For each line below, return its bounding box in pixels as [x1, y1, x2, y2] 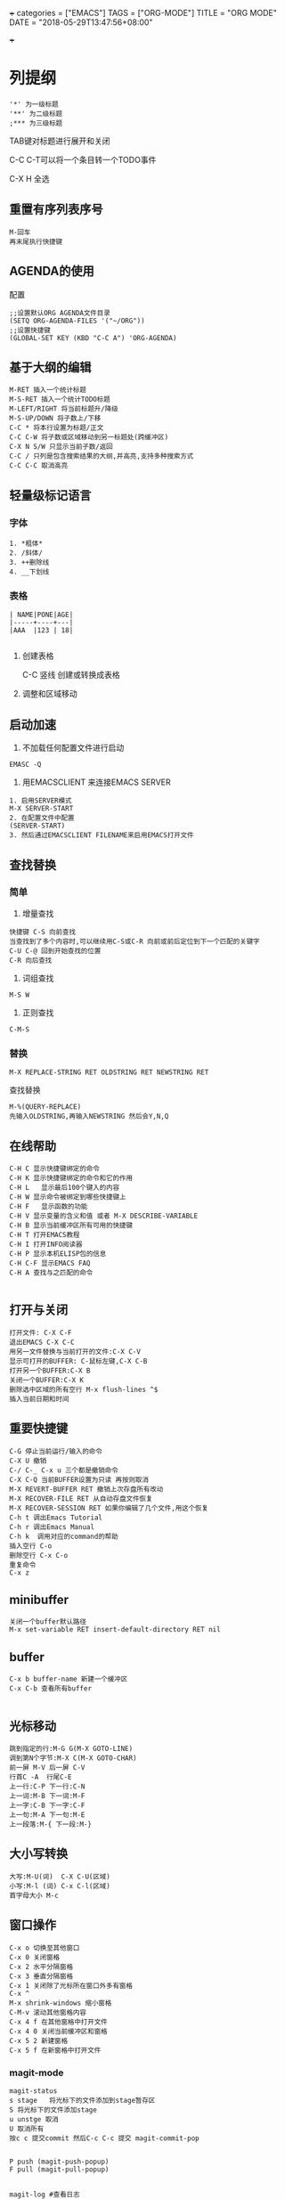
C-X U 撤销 [9, 1456, 47, 1465]
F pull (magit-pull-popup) [9, 2164, 110, 2174]
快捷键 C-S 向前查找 [9, 927, 77, 936]
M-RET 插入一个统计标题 [9, 386, 87, 395]
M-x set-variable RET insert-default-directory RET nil [9, 1625, 221, 1634]
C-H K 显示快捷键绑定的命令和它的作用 [9, 1173, 134, 1183]
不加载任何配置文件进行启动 [21, 743, 125, 753]
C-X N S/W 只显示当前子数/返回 [9, 443, 113, 452]
